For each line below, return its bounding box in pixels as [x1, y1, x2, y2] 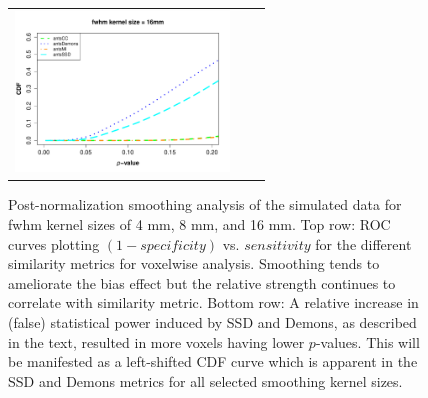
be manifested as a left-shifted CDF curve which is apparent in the [8, 351, 418, 372]
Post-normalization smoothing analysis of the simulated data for [8, 194, 402, 215]
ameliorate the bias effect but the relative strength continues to [8, 272, 396, 293]
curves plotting [8, 233, 100, 254]
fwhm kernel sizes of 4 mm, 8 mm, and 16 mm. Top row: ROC [8, 214, 391, 234]
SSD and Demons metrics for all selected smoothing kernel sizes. [8, 370, 403, 391]
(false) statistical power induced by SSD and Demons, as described [8, 311, 417, 332]
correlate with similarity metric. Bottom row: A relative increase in [8, 292, 419, 313]
